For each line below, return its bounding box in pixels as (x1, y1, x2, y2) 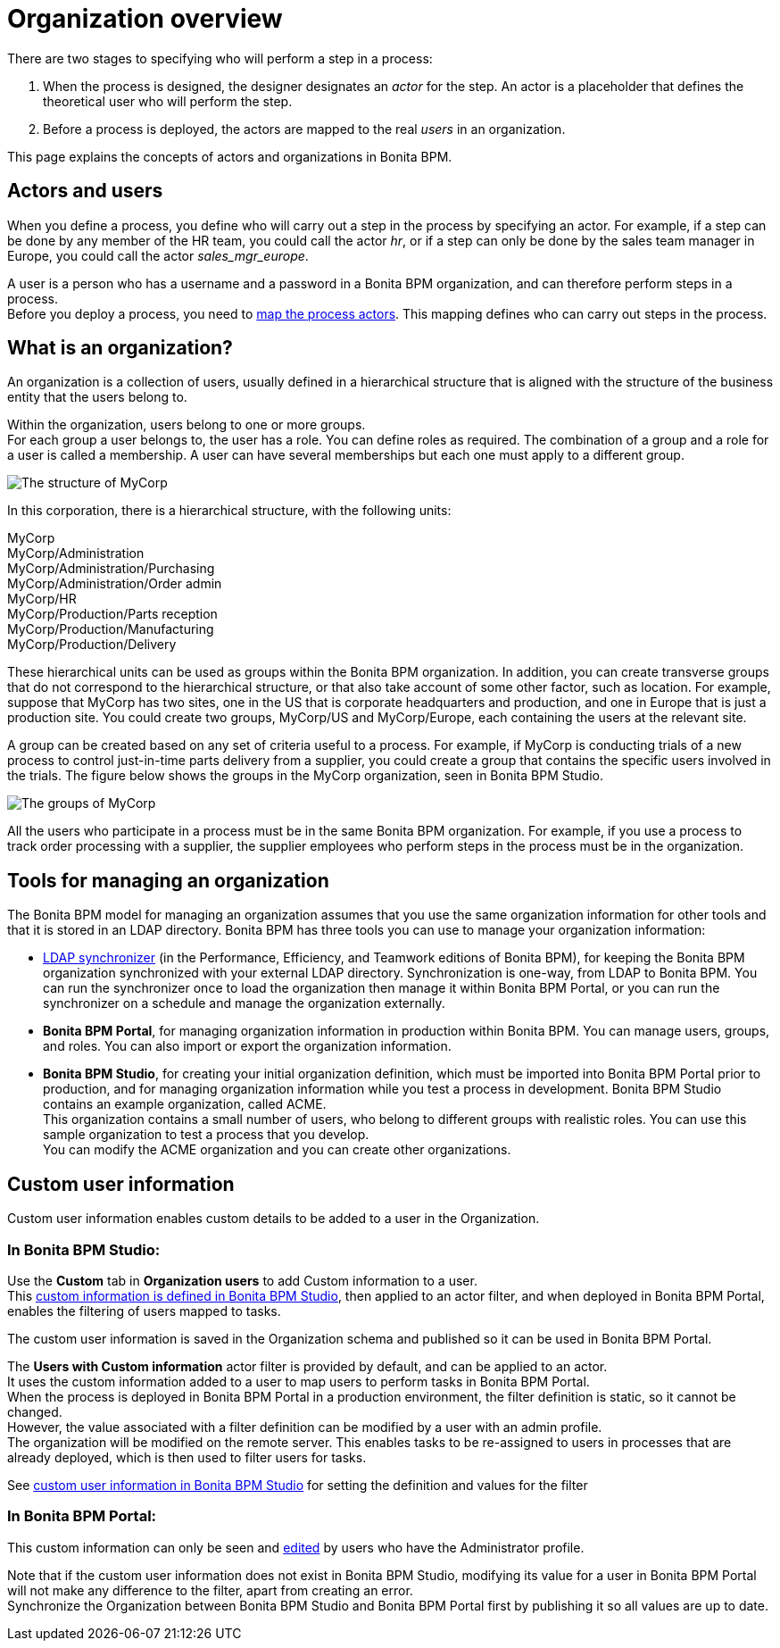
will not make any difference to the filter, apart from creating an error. (7, 1582, 413, 1598)
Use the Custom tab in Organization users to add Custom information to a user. (7, 1272, 477, 1288)
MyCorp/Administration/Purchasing (7, 561, 215, 577)
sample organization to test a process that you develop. (43, 1127, 369, 1143)
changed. (7, 1403, 62, 1419)
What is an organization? (7, 337, 233, 360)
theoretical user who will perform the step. (43, 93, 293, 109)
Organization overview (7, 4, 283, 34)
